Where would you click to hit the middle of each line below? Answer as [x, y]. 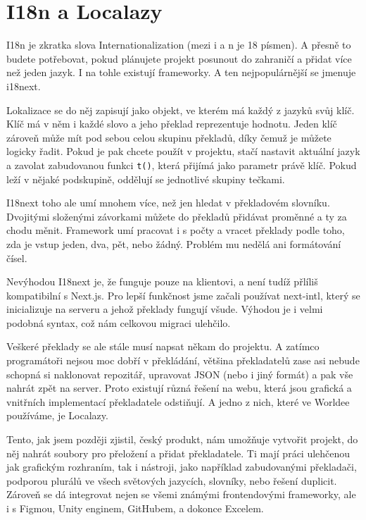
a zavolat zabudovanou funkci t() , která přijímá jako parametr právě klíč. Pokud [182, 165]
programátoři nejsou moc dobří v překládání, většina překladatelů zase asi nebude [183, 360]
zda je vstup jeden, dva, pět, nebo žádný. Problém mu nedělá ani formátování [174, 243]
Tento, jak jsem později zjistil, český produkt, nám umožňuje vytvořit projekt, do [182, 439]
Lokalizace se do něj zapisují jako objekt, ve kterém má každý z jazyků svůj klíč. [181, 110]
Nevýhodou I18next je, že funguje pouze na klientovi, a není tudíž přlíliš [162, 281]
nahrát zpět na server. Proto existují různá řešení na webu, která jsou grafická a [179, 388]
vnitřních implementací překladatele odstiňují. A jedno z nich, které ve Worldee [178, 401]
